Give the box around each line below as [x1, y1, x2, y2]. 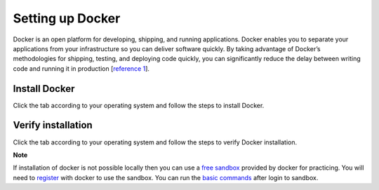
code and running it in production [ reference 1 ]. [13, 64, 150, 73]
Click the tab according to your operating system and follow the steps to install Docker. [13, 101, 265, 109]
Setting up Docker [13, 11, 121, 26]
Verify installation [13, 119, 93, 131]
